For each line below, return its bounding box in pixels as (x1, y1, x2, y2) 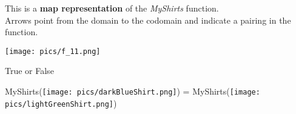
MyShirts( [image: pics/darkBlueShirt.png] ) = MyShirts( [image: (5, 85, 260, 98)
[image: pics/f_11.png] (5, 47, 101, 56)
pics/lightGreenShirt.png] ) (5, 96, 117, 109)
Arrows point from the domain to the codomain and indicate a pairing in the (5, 13, 291, 26)
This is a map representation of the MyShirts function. (5, 2, 219, 14)
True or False (5, 64, 54, 77)
